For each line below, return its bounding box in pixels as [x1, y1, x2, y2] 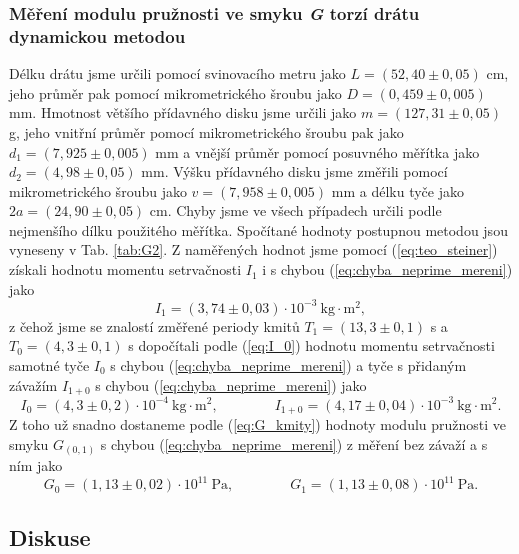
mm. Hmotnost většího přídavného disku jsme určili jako [9, 102, 357, 123]
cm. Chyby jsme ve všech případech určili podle [149, 200, 442, 221]
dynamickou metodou [9, 23, 186, 48]
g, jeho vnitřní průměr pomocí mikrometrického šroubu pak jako [9, 121, 404, 142]
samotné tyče [9, 354, 90, 375]
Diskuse [9, 521, 91, 552]
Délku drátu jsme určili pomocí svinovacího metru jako [9, 63, 346, 84]
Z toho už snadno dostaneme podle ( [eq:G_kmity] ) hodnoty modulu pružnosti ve [9, 413, 507, 434]
